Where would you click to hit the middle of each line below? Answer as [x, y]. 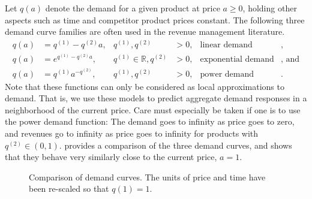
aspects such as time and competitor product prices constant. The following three [155, 19]
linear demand [226, 45]
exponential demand [237, 60]
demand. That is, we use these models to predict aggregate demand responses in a [156, 98]
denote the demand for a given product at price [133, 8]
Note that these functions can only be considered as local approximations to [145, 86]
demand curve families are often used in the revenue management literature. [145, 31]
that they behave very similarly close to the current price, [111, 157]
